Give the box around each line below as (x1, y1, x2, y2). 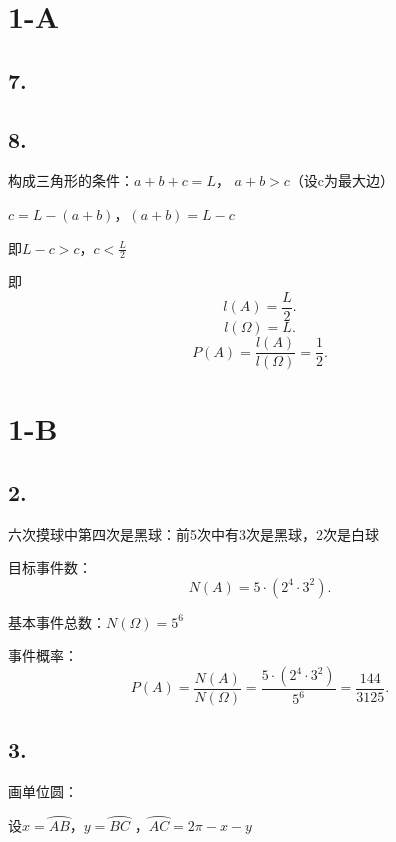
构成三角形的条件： (8, 170, 134, 191)
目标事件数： (8, 557, 92, 578)
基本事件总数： (8, 611, 106, 632)
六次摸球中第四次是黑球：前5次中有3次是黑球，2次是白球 (8, 523, 379, 544)
